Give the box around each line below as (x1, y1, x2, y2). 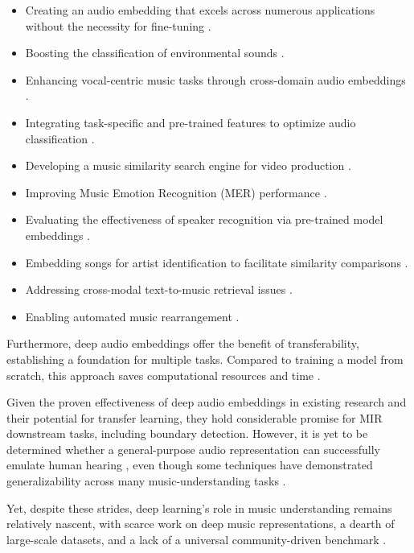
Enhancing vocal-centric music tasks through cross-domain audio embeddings (25, 71, 406, 88)
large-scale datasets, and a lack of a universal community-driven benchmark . (6, 530, 387, 547)
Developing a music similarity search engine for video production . (25, 157, 351, 174)
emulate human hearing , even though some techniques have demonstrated (6, 456, 373, 473)
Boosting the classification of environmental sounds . (25, 44, 285, 61)
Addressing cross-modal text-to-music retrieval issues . (25, 281, 293, 298)
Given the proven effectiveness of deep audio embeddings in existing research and (6, 394, 407, 411)
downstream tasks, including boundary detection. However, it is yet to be (6, 425, 368, 442)
